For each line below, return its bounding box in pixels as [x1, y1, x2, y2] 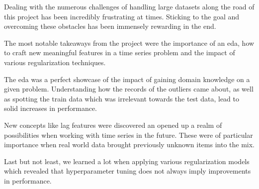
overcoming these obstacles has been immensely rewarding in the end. [4, 21, 216, 31]
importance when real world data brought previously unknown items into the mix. [4, 139, 255, 150]
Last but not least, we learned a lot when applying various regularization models [4, 156, 250, 166]
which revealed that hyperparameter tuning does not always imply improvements [4, 166, 251, 176]
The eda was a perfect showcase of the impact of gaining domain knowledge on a [4, 74, 250, 84]
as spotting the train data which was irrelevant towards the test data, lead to [4, 93, 240, 103]
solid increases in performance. [4, 103, 97, 113]
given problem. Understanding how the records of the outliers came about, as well [4, 84, 254, 94]
